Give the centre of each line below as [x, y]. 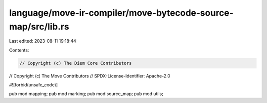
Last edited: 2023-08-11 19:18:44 [43, 41]
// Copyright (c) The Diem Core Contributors [76, 63]
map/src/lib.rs [39, 26]
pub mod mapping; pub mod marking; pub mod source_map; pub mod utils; [86, 94]
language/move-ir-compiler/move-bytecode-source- [121, 13]
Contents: [19, 50]
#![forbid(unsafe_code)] [33, 85]
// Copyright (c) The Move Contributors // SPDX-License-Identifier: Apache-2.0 [90, 76]
